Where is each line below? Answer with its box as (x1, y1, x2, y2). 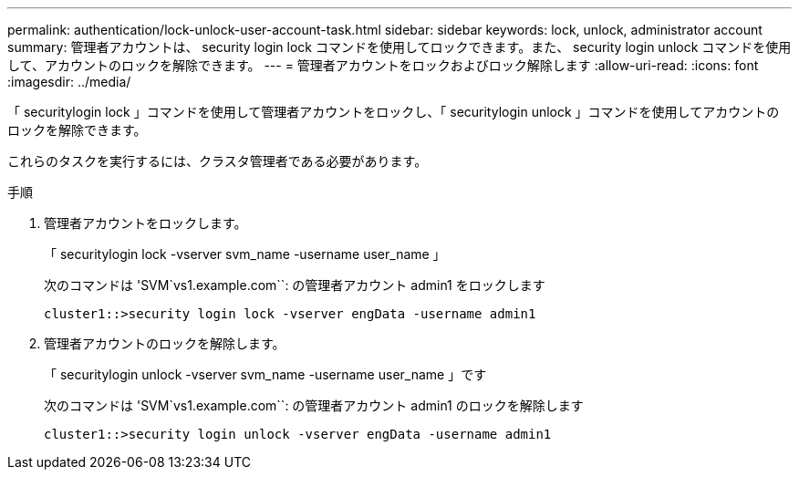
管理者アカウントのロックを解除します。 (44, 336, 285, 351)
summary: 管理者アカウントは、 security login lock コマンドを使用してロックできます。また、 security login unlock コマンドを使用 (7, 39, 792, 55)
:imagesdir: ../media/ (7, 74, 131, 89)
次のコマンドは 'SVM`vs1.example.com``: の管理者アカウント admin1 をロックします (44, 277, 545, 293)
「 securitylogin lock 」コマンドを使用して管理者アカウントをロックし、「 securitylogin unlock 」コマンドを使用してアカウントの (7, 104, 780, 119)
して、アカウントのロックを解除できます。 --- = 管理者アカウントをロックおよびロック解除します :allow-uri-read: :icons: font (7, 57, 759, 73)
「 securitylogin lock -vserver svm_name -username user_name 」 (44, 246, 446, 262)
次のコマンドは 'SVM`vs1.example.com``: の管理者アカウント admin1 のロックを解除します (44, 398, 584, 413)
